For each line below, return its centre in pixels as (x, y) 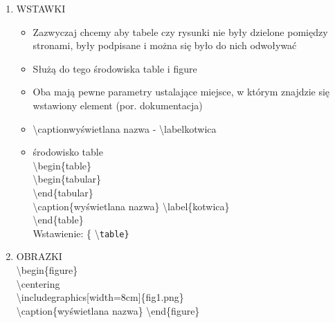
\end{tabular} (63, 192)
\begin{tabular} (67, 179)
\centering (38, 283)
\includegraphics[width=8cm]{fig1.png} (100, 297)
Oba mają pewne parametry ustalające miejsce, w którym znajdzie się (181, 92)
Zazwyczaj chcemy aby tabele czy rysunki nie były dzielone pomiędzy (180, 31)
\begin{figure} (47, 269)
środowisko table (68, 152)
